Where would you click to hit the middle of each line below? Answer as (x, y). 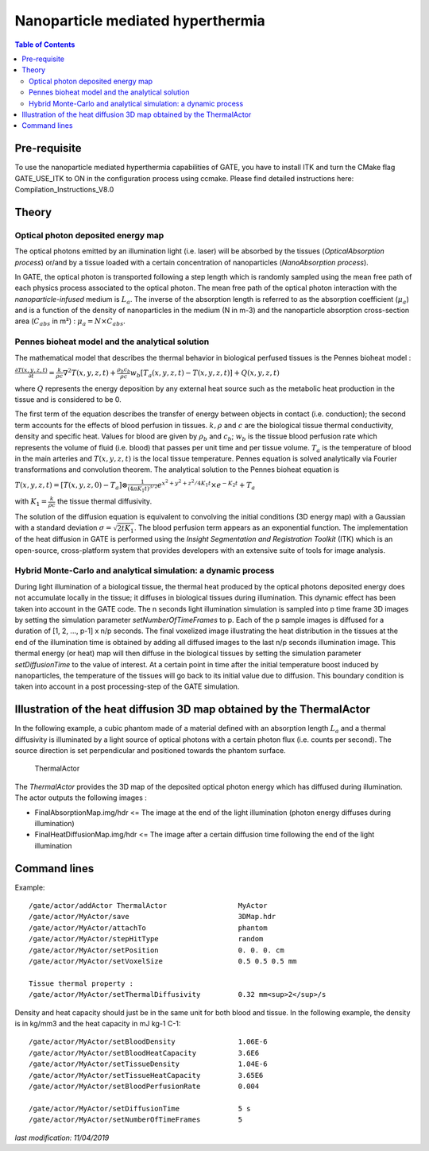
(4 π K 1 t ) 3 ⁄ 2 (143, 488)
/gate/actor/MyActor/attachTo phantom (148, 928)
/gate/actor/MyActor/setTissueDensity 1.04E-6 (148, 1064)
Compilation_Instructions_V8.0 (64, 189)
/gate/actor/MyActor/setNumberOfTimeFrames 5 (135, 1120)
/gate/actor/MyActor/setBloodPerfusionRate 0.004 (144, 1086)
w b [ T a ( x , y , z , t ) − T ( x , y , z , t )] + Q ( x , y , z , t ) (205, 373)
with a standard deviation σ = (63, 527)
